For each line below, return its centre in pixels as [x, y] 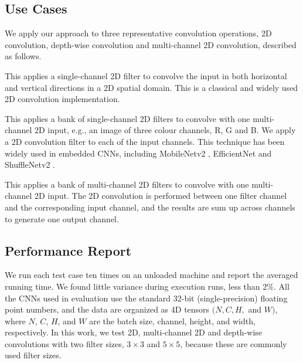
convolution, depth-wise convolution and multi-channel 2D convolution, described [151, 44]
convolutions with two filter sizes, [64, 343]
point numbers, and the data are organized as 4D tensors [107, 309]
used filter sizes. [33, 355]
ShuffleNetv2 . [30, 164]
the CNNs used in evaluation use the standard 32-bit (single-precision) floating [146, 298]
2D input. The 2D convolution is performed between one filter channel [161, 196]
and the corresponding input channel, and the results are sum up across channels [150, 207]
